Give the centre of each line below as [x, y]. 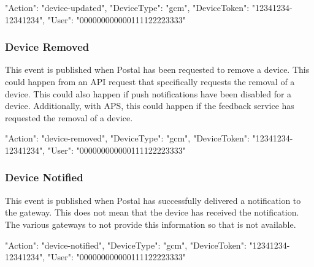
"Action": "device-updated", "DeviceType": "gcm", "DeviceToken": [127, 7]
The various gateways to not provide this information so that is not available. [151, 224]
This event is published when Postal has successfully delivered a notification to [153, 200]
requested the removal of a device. [69, 117]
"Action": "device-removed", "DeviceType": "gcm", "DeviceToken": [127, 138]
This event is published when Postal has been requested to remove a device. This [157, 70]
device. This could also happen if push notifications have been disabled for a [148, 93]
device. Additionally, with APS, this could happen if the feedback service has [150, 106]
